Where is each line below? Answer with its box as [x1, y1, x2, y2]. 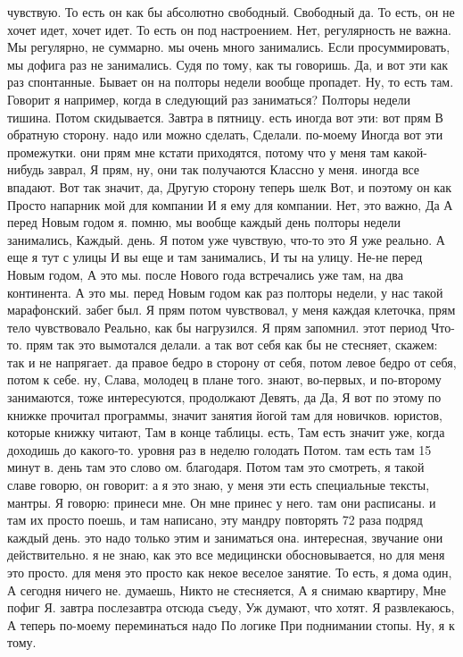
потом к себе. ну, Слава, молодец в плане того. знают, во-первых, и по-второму [7, 370, 442, 389]
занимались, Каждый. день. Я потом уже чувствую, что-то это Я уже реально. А [7, 230, 445, 248]
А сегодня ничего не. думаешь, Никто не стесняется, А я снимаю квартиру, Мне [7, 580, 446, 599]
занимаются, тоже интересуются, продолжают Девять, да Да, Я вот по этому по [7, 388, 442, 407]
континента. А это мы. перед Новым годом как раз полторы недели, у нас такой [7, 282, 443, 301]
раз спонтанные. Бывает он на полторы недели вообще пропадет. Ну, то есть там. [7, 72, 454, 91]
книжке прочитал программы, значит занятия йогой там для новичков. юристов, [7, 405, 442, 424]
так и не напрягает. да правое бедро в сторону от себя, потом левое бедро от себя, [7, 352, 457, 371]
